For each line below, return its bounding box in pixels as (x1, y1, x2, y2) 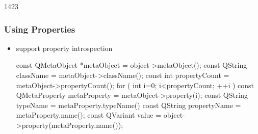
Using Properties (4, 22, 75, 35)
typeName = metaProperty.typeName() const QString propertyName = (16, 99, 241, 110)
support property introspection (16, 42, 113, 53)
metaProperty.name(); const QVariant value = (16, 110, 162, 120)
